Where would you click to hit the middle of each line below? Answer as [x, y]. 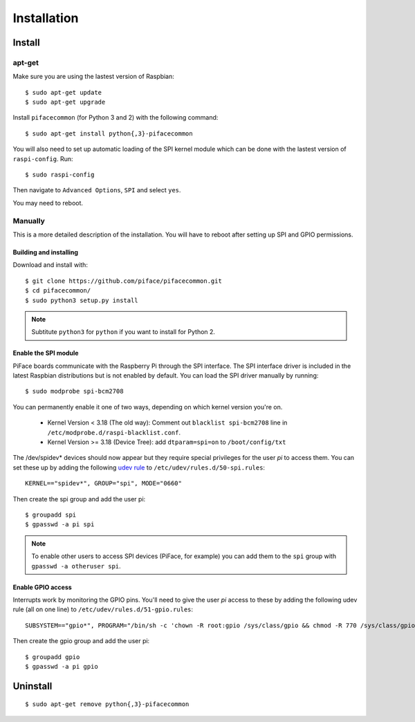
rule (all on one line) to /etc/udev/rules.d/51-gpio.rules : [103, 609]
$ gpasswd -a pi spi [60, 525]
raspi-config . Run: [43, 158]
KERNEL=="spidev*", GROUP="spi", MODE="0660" [104, 483]
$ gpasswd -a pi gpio [62, 666]
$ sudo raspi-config [60, 175]
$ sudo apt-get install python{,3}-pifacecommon [109, 133]
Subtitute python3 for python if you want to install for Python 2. [123, 332]
